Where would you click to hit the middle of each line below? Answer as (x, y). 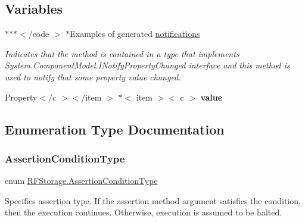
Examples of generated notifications (135, 34)
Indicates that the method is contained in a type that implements (122, 53)
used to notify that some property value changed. (93, 76)
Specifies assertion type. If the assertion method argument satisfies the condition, (153, 200)
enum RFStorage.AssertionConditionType (81, 181)
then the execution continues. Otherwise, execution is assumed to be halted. (144, 212)
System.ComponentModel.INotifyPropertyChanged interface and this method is (147, 65)
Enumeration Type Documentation (115, 129)
